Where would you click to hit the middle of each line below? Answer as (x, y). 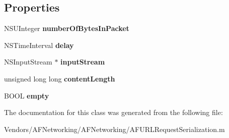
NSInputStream (28, 62)
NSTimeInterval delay (39, 45)
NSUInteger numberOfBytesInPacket (67, 28)
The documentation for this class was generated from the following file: (113, 112)
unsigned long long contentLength (60, 78)
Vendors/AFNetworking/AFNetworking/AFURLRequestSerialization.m (114, 129)
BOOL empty (27, 95)
